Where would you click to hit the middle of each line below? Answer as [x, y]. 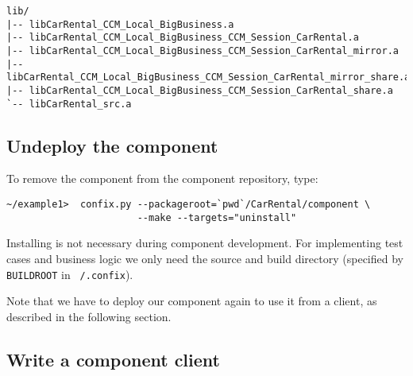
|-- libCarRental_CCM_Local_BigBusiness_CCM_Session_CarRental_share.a [200, 90]
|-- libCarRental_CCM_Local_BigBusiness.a [120, 24]
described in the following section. [89, 316]
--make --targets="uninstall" [217, 217]
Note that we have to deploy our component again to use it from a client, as [192, 301]
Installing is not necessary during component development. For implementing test [205, 243]
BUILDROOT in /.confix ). [70, 274]
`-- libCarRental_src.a [69, 104]
